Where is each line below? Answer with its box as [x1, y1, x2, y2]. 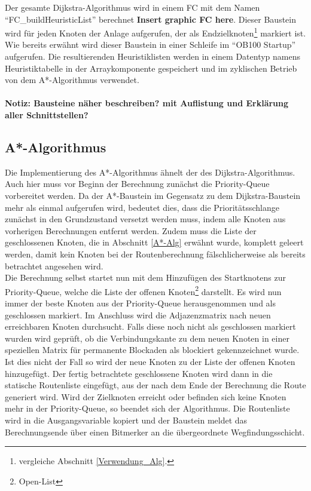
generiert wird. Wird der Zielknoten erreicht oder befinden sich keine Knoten [5, 390, 286, 403]
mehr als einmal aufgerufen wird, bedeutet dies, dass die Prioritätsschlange [5, 201, 279, 213]
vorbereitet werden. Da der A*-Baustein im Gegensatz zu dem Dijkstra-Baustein [5, 189, 301, 201]
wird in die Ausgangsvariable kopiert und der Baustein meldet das [5, 413, 248, 426]
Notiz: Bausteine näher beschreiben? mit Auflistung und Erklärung [5, 97, 289, 109]
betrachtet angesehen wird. [5, 259, 103, 272]
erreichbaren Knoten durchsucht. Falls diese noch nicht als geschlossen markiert [5, 320, 296, 333]
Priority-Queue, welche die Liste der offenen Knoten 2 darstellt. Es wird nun [5, 283, 282, 297]
